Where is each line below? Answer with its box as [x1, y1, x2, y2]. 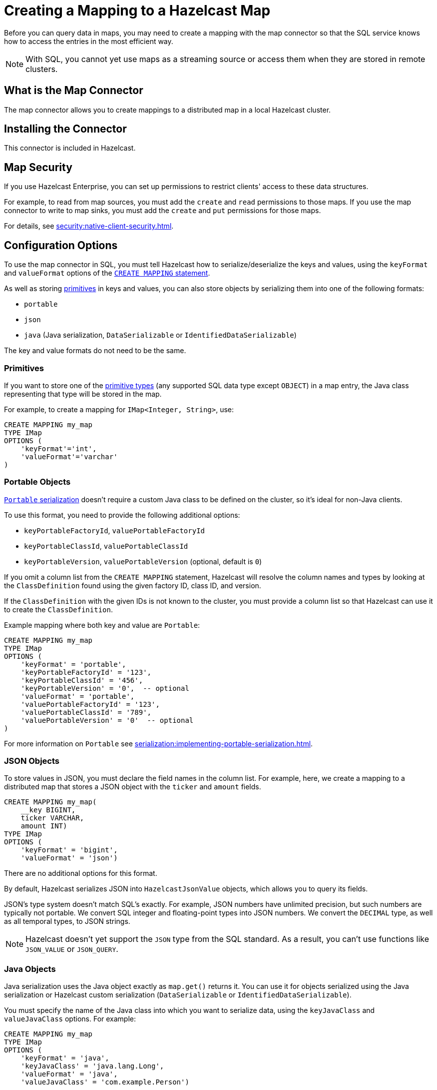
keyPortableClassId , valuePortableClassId [24, 541, 188, 550]
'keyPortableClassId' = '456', [20, 676, 143, 684]
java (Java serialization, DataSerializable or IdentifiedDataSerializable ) [24, 331, 297, 340]
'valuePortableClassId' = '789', [20, 708, 152, 716]
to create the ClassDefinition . [4, 605, 113, 614]
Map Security [4, 161, 72, 174]
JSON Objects [4, 756, 59, 766]
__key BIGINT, [20, 806, 76, 814]
